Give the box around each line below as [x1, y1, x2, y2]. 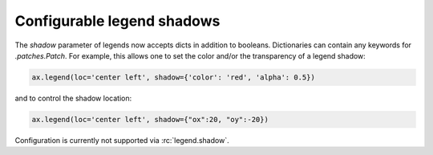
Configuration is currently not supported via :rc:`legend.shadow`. [14, 135, 229, 145]
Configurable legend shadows [14, 12, 221, 30]
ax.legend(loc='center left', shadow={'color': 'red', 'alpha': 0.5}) [31, 72, 316, 82]
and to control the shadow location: [14, 93, 132, 103]
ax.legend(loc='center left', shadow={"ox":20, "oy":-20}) [31, 115, 269, 124]
